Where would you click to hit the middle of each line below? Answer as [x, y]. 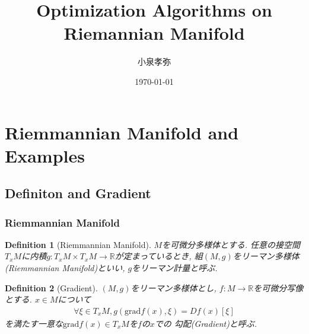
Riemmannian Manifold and [122, 132]
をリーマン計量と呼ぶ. [175, 268]
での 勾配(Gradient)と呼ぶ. [206, 323]
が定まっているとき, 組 [159, 256]
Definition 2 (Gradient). [51, 287]
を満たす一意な [34, 323]
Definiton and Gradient [78, 193]
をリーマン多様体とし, [173, 287]
